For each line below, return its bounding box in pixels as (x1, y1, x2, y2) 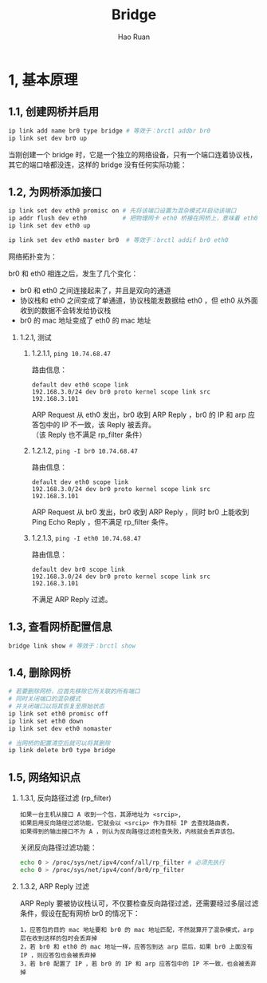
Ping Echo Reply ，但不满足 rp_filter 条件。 (31, 517, 173, 526)
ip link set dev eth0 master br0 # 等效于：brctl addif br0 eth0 (8, 236, 229, 244)
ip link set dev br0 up (8, 134, 88, 142)
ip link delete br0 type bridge (8, 747, 116, 755)
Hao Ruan (117, 32, 151, 42)
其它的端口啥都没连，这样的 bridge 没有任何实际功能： (8, 160, 187, 169)
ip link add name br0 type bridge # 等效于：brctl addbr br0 (8, 126, 211, 135)
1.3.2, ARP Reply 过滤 (19, 881, 90, 891)
